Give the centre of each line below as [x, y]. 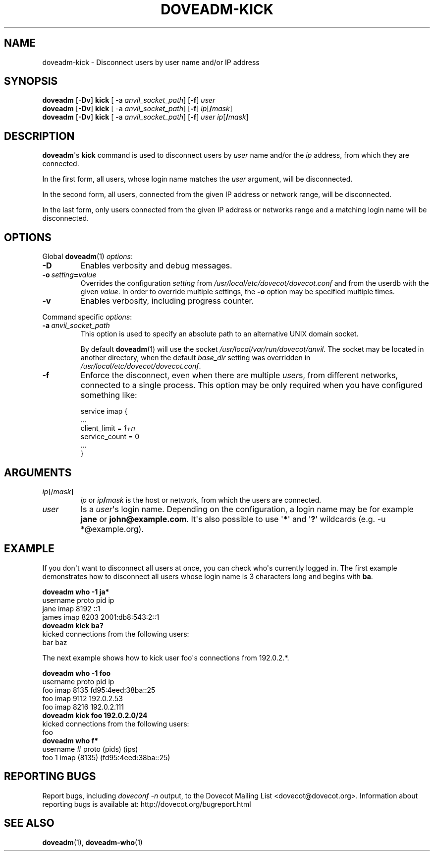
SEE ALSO [29, 823]
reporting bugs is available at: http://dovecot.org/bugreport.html [147, 804]
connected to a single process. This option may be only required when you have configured [251, 385]
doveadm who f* [70, 740]
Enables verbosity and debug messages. [156, 266]
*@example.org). [112, 529]
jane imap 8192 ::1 [71, 608]
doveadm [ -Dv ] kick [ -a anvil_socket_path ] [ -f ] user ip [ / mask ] [145, 117]
